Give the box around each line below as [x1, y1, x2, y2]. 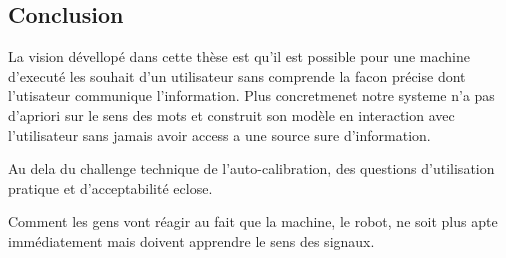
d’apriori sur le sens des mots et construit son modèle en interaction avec [8, 104, 455, 125]
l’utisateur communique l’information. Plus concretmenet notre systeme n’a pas [8, 85, 495, 106]
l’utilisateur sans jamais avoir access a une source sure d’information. [8, 124, 431, 145]
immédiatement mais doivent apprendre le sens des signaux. [8, 230, 375, 251]
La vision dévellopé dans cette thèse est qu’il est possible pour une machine [8, 46, 470, 67]
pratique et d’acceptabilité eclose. [8, 177, 213, 198]
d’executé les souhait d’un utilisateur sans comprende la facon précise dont [8, 65, 466, 86]
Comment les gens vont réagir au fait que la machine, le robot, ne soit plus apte [8, 211, 498, 232]
